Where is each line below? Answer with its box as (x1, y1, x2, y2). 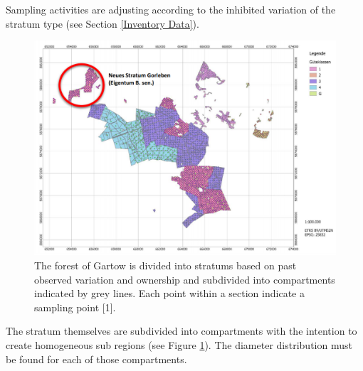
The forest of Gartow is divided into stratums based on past (34, 258, 297, 273)
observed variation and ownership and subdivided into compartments (34, 271, 335, 286)
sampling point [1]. (34, 299, 116, 314)
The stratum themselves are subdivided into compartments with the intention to (6, 323, 357, 338)
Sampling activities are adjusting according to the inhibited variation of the (6, 2, 336, 16)
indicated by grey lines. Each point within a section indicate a (34, 286, 305, 301)
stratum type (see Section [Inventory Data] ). (6, 16, 199, 31)
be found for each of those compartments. (6, 351, 187, 366)
